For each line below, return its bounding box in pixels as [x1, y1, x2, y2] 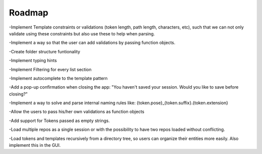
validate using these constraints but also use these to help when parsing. [9, 31, 155, 36]
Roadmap [9, 7, 49, 18]
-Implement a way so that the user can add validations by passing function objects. [9, 40, 176, 46]
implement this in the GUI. [9, 142, 61, 148]
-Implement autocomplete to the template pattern [9, 75, 108, 81]
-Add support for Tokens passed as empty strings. [9, 118, 110, 123]
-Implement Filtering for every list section [9, 66, 92, 72]
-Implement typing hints [9, 58, 57, 63]
